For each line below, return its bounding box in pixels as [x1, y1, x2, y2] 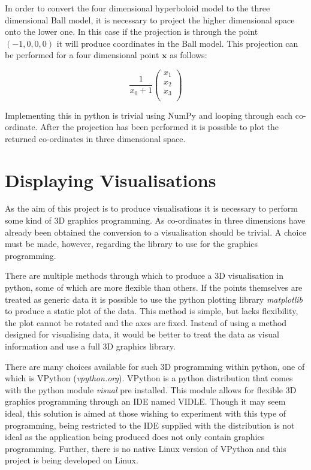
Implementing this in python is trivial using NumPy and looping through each [5, 109, 293, 121]
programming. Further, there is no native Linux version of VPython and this [5, 442, 286, 454]
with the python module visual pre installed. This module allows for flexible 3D [5, 383, 297, 396]
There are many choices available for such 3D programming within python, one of [5, 360, 305, 372]
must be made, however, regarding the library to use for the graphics [5, 237, 258, 250]
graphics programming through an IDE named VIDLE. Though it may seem [5, 395, 286, 408]
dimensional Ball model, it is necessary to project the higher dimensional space [5, 13, 295, 26]
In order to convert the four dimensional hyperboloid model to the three [5, 2, 270, 14]
